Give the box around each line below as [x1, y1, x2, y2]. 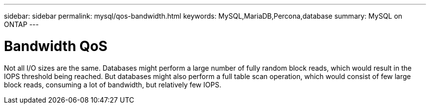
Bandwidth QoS [4, 37, 107, 54]
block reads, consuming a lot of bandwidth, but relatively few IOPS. [4, 80, 221, 89]
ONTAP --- [4, 20, 39, 28]
